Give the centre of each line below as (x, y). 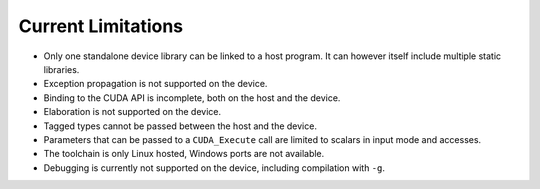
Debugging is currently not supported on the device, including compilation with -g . (214, 167)
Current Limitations (101, 26)
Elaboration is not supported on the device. (132, 112)
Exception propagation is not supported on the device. (155, 84)
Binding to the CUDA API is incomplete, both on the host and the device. (192, 97)
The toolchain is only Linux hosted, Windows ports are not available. (184, 154)
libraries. (61, 69)
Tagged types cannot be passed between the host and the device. (180, 126)
